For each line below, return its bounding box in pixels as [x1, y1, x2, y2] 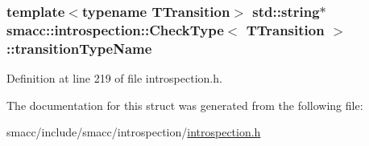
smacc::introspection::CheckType [6, 19, 224, 39]
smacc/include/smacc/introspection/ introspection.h [6, 124, 261, 140]
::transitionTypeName [6, 38, 152, 58]
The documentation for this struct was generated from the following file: [6, 96, 363, 113]
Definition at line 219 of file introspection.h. [6, 70, 222, 87]
